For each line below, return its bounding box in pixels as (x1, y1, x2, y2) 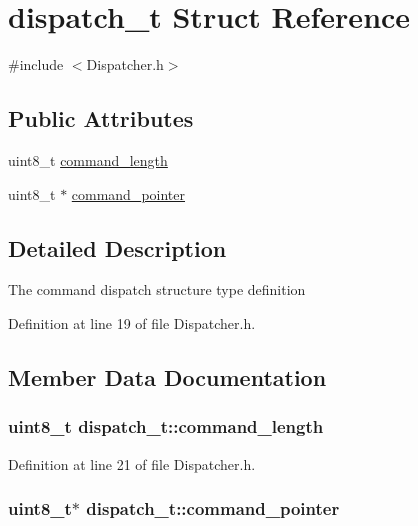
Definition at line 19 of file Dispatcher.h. (8, 312, 256, 333)
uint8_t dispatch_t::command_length (8, 414, 324, 439)
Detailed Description (8, 232, 227, 263)
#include (8, 54, 64, 75)
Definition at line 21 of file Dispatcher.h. (8, 453, 256, 474)
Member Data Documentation (8, 361, 327, 392)
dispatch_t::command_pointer (86, 496, 340, 521)
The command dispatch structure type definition (8, 279, 306, 300)
